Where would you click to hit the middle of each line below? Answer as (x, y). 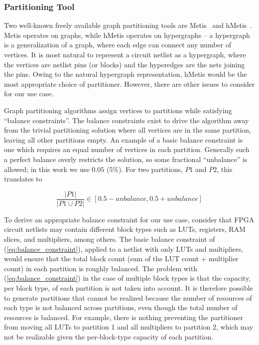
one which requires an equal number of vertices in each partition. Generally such (127, 149)
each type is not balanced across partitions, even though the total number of (121, 307)
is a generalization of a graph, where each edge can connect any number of (118, 45)
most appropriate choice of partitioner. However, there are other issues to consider (129, 84)
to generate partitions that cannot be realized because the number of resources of (128, 297)
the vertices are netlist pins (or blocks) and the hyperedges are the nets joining (125, 64)
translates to (23, 179)
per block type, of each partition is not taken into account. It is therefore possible (129, 287)
